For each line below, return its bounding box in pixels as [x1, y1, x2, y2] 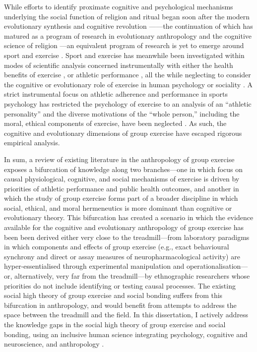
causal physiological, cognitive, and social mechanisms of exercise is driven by [4, 174, 240, 184]
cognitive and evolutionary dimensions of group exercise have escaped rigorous [4, 127, 242, 138]
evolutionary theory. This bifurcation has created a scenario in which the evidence [4, 212, 254, 223]
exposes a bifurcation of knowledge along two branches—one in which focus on [4, 164, 243, 174]
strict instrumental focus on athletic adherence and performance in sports [4, 89, 228, 99]
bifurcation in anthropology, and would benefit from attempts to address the [4, 299, 237, 310]
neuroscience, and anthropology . [4, 339, 104, 349]
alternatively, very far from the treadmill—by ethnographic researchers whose [14, 271, 250, 281]
